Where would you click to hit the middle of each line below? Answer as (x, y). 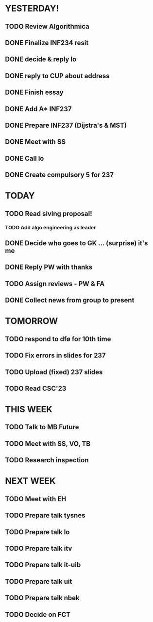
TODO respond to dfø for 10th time (58, 339)
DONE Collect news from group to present (70, 300)
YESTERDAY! (32, 8)
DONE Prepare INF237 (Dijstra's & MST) (66, 125)
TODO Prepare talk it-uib (43, 565)
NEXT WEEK (30, 481)
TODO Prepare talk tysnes (45, 515)
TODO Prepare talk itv (39, 548)
